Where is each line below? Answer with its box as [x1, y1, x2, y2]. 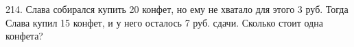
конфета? [5, 29, 43, 43]
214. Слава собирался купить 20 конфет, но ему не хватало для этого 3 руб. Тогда [5, 2, 349, 16]
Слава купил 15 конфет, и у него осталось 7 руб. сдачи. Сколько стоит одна [5, 15, 323, 29]
